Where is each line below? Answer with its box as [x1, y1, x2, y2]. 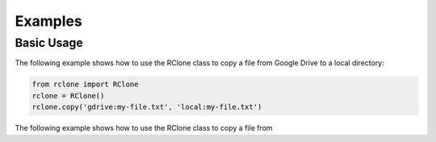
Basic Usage [15, 35, 84, 50]
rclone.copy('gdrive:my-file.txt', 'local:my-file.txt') [31, 102, 262, 112]
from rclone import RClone [31, 80, 139, 89]
